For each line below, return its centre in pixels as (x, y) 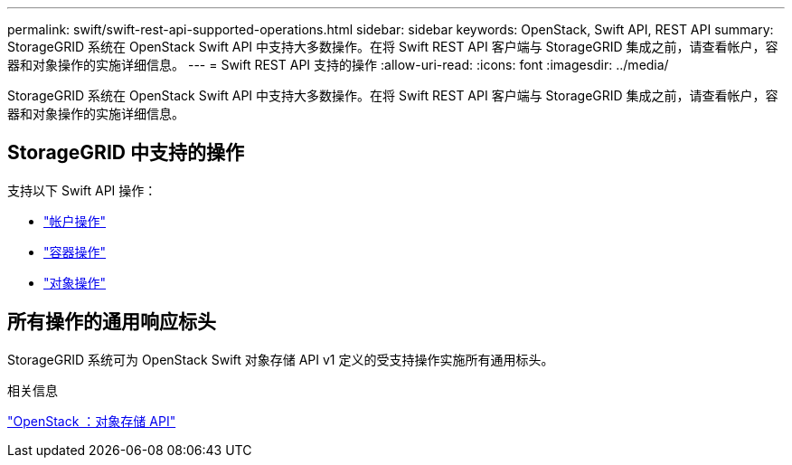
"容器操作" (75, 251)
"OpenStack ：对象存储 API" (92, 421)
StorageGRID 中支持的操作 (126, 153)
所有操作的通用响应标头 (112, 322)
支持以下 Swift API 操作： (82, 190)
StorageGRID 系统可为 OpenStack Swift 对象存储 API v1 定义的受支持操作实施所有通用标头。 (281, 359)
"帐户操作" (75, 221)
